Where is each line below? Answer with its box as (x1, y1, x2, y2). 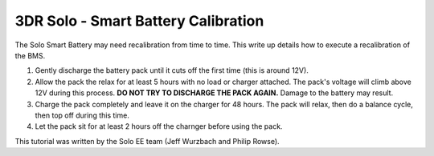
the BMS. (14, 50, 46, 60)
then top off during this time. (35, 110, 130, 120)
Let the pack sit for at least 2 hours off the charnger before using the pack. (35, 122, 283, 131)
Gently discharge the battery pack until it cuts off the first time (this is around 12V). (35, 66, 309, 75)
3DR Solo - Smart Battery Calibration (14, 12, 264, 30)
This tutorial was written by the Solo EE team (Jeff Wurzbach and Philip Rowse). (14, 136, 280, 146)
